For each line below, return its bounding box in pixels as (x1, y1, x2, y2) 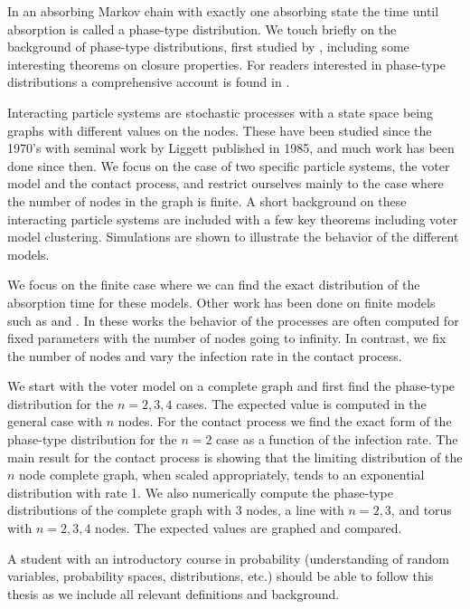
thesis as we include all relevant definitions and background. (7, 584, 340, 603)
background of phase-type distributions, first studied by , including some (7, 37, 409, 56)
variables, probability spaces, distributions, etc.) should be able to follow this (7, 566, 434, 585)
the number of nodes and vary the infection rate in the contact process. (7, 346, 402, 365)
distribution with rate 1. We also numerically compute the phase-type (7, 482, 393, 501)
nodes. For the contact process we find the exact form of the (117, 412, 452, 431)
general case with (7, 412, 103, 431)
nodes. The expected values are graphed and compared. (95, 519, 402, 538)
